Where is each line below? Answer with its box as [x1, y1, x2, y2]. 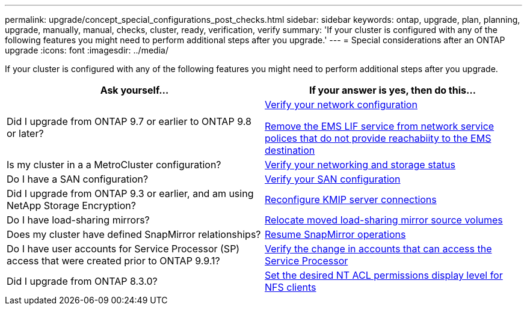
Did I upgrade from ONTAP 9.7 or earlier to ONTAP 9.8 [7, 115, 251, 127]
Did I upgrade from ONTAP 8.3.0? [7, 275, 158, 287]
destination [265, 144, 315, 156]
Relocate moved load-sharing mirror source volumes [265, 214, 503, 226]
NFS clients [265, 281, 316, 293]
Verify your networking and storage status [265, 159, 456, 171]
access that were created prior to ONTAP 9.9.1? [7, 255, 220, 267]
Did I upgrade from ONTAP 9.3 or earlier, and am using [7, 187, 254, 199]
